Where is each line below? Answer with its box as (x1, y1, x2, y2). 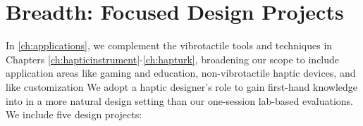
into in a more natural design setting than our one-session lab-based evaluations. (6, 93, 353, 108)
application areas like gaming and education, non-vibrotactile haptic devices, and (6, 65, 356, 80)
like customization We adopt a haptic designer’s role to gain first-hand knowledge (6, 79, 357, 94)
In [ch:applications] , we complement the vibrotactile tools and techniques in (6, 38, 333, 53)
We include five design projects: (6, 107, 142, 122)
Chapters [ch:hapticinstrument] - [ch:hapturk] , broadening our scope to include (6, 51, 340, 66)
